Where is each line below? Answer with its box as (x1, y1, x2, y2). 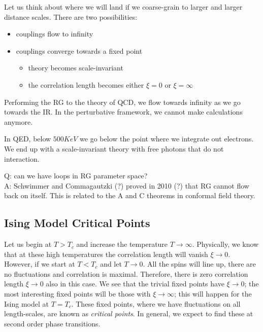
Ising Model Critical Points (4, 215, 150, 231)
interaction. (4, 153, 40, 164)
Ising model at (4, 298, 49, 309)
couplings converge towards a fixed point (16, 45, 143, 56)
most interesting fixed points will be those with (4, 288, 151, 299)
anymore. (4, 116, 33, 127)
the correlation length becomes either (28, 79, 144, 90)
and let (100, 259, 122, 269)
